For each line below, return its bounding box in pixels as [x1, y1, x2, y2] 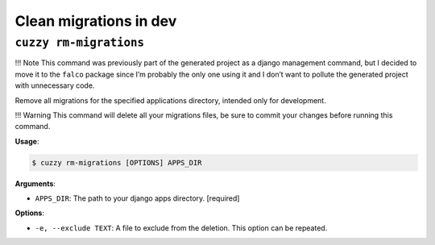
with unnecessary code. [14, 81, 95, 90]
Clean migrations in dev [14, 12, 177, 30]
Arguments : [14, 178, 56, 189]
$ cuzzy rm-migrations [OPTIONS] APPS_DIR [31, 158, 202, 167]
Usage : [14, 136, 39, 146]
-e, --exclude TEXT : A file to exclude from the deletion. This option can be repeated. [35, 222, 328, 233]
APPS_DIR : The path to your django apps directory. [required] [35, 193, 240, 203]
